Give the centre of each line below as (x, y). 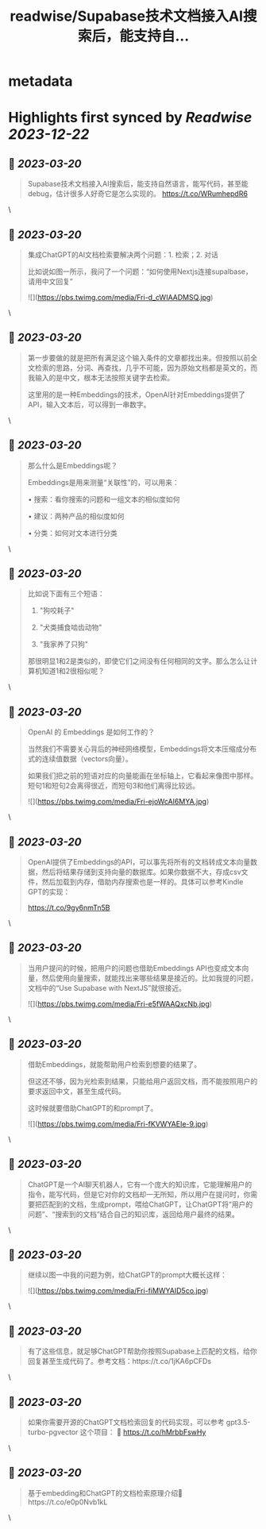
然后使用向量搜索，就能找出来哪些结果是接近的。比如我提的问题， (150, 978)
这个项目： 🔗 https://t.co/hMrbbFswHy (143, 1432)
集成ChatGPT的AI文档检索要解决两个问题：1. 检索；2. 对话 (123, 254)
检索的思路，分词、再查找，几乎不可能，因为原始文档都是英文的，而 (146, 368)
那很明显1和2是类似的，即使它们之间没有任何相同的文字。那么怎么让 (139, 661)
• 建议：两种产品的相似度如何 (76, 516)
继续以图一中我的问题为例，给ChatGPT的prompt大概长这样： (127, 1275)
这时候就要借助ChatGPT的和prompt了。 (93, 1107)
